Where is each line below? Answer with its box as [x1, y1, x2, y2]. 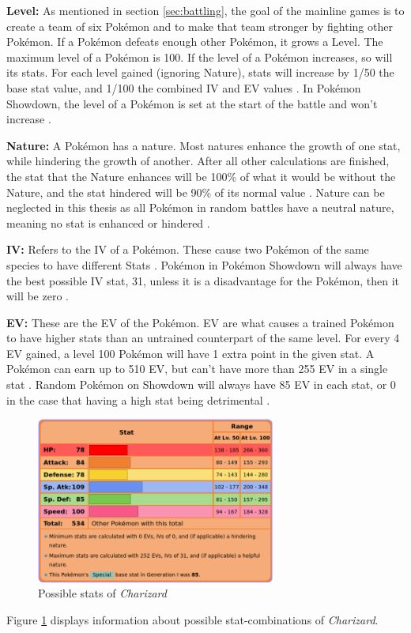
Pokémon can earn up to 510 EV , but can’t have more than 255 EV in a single [6, 360, 388, 377]
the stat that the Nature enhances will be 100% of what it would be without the [6, 168, 396, 184]
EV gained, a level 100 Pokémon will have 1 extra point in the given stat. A [6, 345, 375, 361]
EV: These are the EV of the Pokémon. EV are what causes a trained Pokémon [6, 314, 394, 330]
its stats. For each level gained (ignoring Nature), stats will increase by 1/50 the [6, 64, 394, 81]
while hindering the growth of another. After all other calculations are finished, [6, 153, 390, 169]
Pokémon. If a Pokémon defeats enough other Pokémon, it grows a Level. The [6, 33, 383, 50]
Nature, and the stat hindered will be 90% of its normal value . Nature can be [6, 183, 385, 200]
